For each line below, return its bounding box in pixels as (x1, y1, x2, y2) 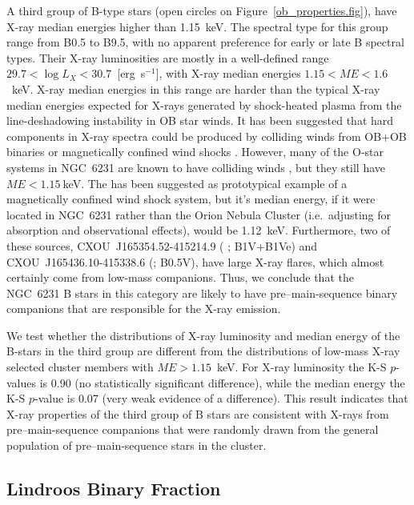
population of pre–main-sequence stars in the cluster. (6, 437, 267, 454)
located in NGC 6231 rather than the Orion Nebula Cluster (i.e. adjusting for (6, 206, 392, 222)
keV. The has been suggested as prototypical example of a (62, 174, 348, 191)
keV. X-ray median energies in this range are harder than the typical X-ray (11, 80, 380, 97)
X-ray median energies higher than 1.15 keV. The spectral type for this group (6, 18, 388, 34)
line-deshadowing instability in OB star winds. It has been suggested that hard (6, 112, 394, 129)
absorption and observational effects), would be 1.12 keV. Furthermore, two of (6, 222, 391, 238)
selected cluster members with (6, 359, 154, 375)
